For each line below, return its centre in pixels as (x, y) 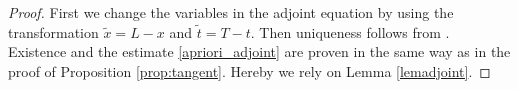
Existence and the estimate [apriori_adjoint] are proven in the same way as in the (259, 51)
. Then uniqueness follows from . (350, 31)
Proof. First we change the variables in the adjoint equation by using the (231, 12)
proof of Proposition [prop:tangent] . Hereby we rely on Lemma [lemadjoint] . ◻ (249, 70)
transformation (53, 31)
